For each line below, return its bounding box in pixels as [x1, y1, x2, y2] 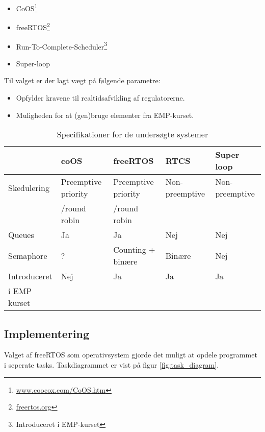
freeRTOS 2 [16, 20, 50, 32]
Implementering [4, 325, 89, 341]
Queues [8, 229, 34, 241]
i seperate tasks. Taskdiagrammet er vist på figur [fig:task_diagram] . [4, 359, 219, 370]
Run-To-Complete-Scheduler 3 [16, 39, 108, 52]
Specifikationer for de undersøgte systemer [57, 128, 208, 140]
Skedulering [8, 181, 49, 194]
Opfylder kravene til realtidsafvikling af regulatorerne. [16, 92, 185, 103]
